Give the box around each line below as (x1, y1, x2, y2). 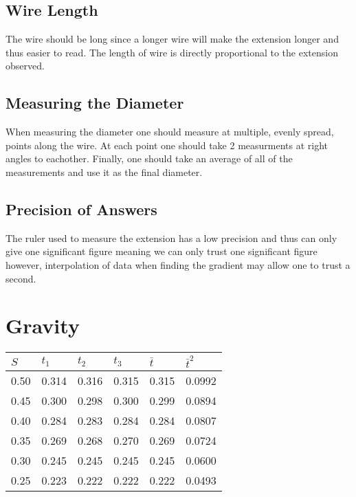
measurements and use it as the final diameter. (5, 164, 203, 179)
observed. (5, 58, 45, 73)
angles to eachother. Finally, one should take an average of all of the (5, 151, 293, 166)
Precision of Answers (5, 198, 157, 219)
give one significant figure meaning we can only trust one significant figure (5, 244, 318, 258)
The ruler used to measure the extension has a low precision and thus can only (5, 230, 337, 245)
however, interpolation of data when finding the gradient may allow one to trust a (5, 257, 351, 272)
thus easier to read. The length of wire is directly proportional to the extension (5, 45, 338, 59)
